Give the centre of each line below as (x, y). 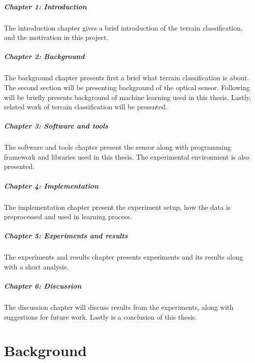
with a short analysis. (36, 266)
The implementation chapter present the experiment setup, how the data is (117, 207)
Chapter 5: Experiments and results (66, 236)
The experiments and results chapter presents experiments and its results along (124, 257)
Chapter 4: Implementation (51, 185)
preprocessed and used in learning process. (68, 216)
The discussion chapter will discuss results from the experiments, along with (119, 307)
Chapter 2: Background (44, 56)
